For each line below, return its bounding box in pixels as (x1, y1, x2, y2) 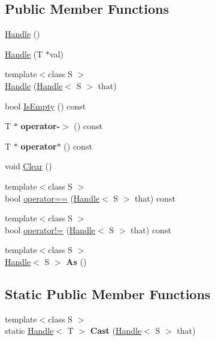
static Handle (5, 324, 54, 337)
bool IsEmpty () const (5, 99, 86, 112)
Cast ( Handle (90, 324, 142, 337)
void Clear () (5, 160, 52, 172)
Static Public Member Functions (5, 284, 211, 303)
